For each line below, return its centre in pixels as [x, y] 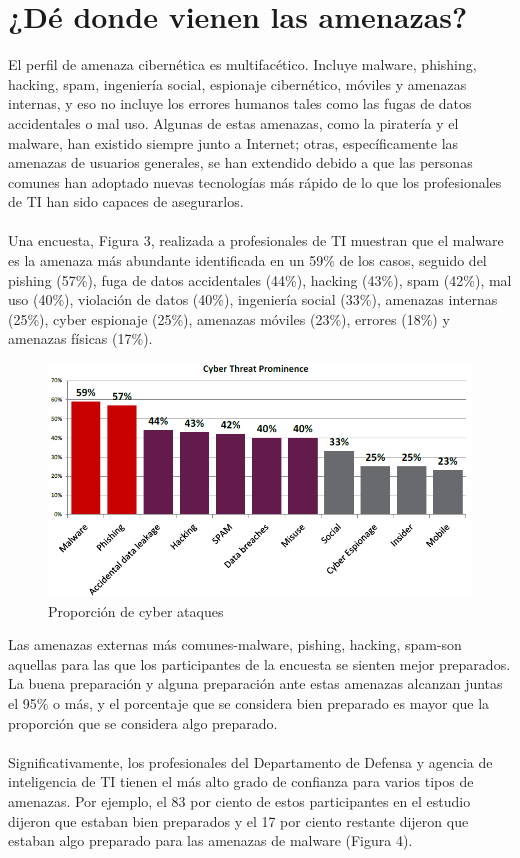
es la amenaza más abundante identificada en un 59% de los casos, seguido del [247, 260]
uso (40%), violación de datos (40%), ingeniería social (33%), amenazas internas [253, 299]
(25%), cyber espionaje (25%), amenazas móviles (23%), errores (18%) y [229, 318]
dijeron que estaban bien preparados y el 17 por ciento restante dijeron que [238, 820]
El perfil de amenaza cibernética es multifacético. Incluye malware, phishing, [242, 64]
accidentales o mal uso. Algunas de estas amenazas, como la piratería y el [233, 122]
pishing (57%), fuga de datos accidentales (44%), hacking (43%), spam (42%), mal [260, 279]
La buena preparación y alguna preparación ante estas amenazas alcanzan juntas [255, 683]
